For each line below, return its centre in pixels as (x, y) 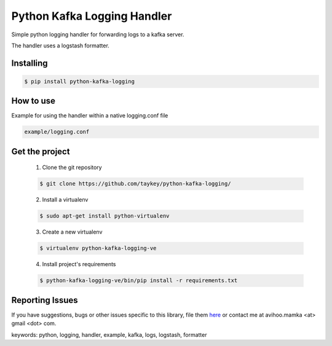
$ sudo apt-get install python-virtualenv (105, 216)
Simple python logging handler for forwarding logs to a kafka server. (98, 34)
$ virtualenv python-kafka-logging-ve (98, 248)
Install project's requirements (79, 264)
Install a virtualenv (65, 200)
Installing (30, 63)
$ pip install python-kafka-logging (80, 81)
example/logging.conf (57, 132)
